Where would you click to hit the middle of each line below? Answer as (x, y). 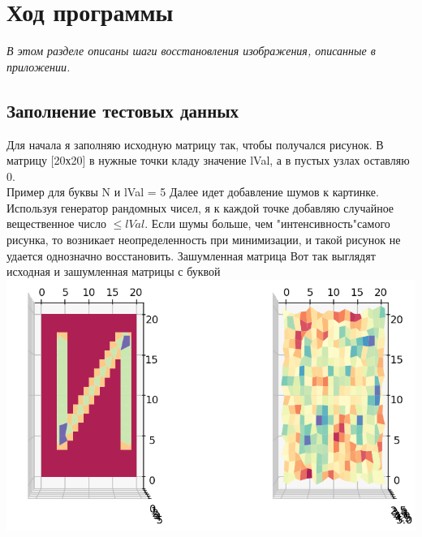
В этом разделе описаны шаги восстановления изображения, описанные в (191, 51)
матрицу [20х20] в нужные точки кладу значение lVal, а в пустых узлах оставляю (208, 160)
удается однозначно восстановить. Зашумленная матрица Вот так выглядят (191, 255)
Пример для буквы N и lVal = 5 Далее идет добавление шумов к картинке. (193, 192)
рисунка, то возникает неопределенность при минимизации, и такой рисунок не (204, 240)
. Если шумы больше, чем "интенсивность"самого (267, 223)
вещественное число (56, 223)
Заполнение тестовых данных (123, 110)
